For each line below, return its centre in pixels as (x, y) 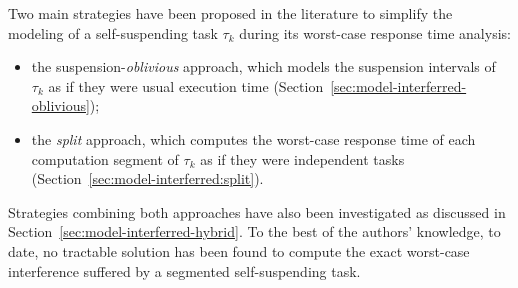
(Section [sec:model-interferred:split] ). (147, 178)
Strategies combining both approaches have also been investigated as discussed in (257, 211)
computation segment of (105, 158)
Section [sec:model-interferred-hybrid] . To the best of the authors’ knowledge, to (254, 231)
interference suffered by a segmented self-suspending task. (184, 270)
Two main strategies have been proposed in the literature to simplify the (230, 13)
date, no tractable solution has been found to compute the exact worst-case (239, 250)
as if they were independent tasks (302, 158)
